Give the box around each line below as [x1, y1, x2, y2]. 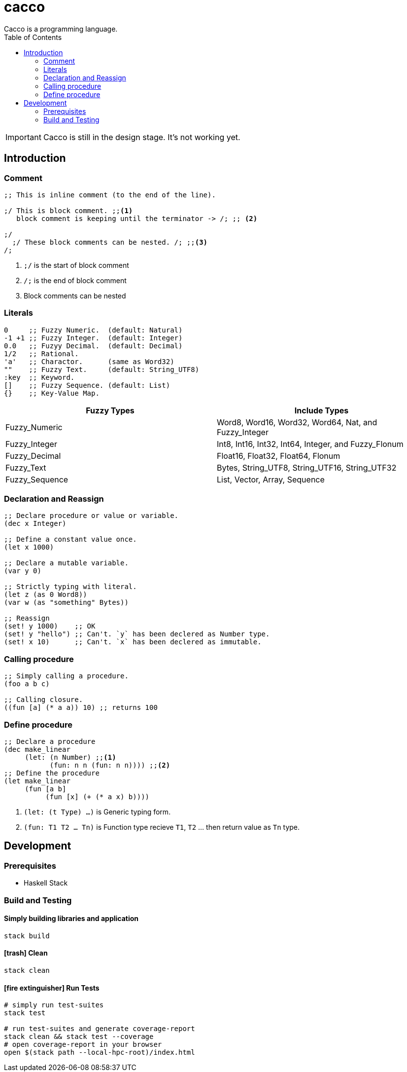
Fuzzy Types [86, 405, 135, 415]
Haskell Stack [24, 879, 68, 887]
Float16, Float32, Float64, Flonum [217, 450, 340, 461]
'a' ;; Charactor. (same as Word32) [4, 357, 174, 366]
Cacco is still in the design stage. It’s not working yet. [43, 132, 240, 142]
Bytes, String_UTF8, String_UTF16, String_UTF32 [217, 462, 397, 473]
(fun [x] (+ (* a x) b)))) [45, 792, 150, 801]
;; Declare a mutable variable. [4, 559, 129, 567]
